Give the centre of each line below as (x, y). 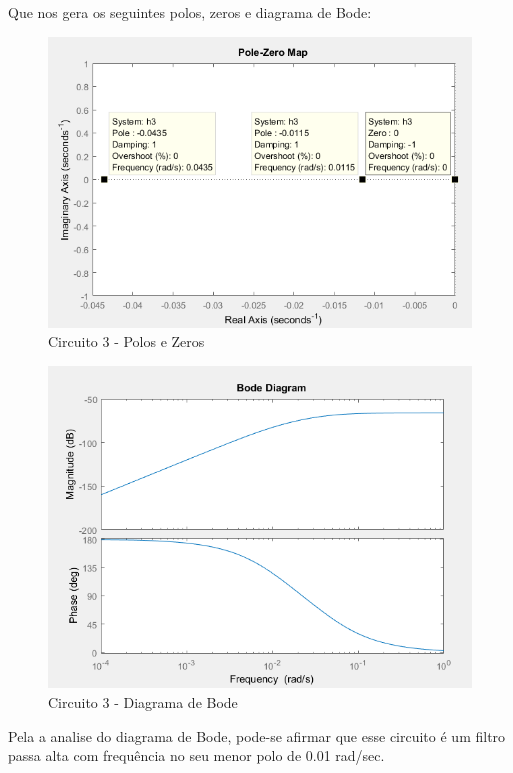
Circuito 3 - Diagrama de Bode (143, 702)
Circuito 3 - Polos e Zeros (126, 341)
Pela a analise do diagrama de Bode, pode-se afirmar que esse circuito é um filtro (257, 735)
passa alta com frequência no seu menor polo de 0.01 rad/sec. (196, 755)
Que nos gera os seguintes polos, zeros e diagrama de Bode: (190, 12)
